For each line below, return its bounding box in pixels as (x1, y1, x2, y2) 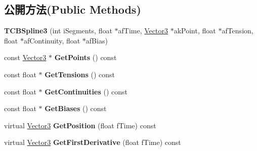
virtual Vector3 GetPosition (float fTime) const (4, 120, 156, 130)
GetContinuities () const (45, 86, 127, 96)
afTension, (222, 25, 253, 36)
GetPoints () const (54, 52, 117, 63)
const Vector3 (4, 52, 47, 63)
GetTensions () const (45, 69, 115, 79)
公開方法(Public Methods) (4, 2, 141, 17)
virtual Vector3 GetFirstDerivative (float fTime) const (4, 137, 181, 147)
